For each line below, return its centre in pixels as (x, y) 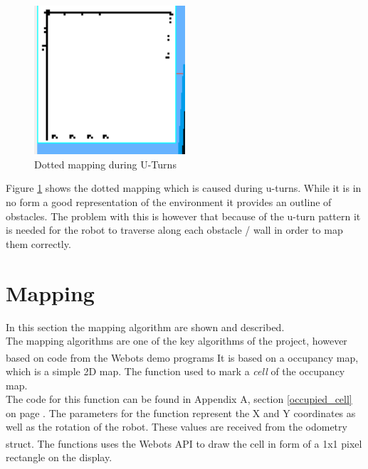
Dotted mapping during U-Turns (105, 164)
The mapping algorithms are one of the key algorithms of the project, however (177, 341)
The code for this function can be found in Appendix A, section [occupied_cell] (179, 399)
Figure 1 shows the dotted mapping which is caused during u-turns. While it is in (184, 188)
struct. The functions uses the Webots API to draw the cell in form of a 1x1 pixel (184, 443)
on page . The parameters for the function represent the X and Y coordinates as (181, 413)
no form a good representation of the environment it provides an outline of (169, 202)
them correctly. (38, 243)
